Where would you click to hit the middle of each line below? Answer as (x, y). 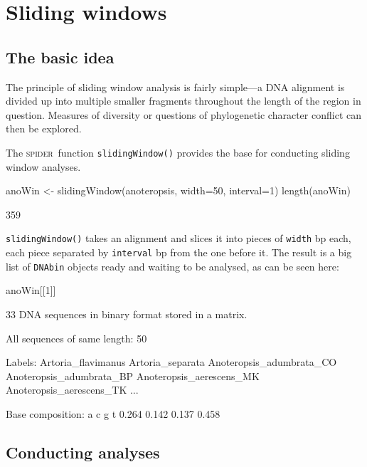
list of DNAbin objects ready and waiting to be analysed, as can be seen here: (172, 266)
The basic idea (60, 57)
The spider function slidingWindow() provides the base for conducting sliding (178, 152)
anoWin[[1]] (31, 290)
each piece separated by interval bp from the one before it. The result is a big (179, 252)
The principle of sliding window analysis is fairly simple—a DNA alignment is (175, 86)
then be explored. (44, 128)
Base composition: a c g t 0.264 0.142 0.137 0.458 (113, 413)
